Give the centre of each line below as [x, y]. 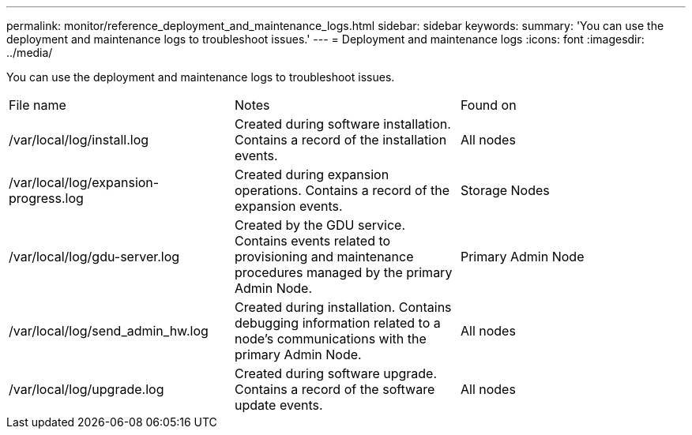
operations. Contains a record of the [342, 190]
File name [38, 105]
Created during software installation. [342, 124]
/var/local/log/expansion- [84, 182]
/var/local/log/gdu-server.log [94, 257]
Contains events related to [312, 241]
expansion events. [288, 206]
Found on [488, 105]
